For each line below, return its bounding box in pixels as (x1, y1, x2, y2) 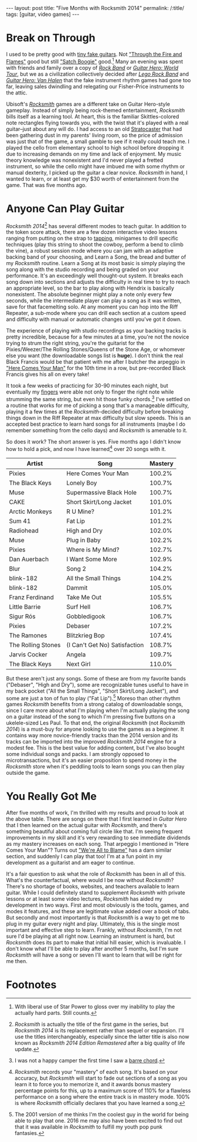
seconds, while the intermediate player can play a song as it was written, (6, 297, 182, 304)
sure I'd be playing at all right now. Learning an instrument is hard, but (6, 933, 175, 940)
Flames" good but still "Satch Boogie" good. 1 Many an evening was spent (6, 57, 184, 65)
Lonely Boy (66, 479, 97, 487)
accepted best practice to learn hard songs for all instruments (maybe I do (6, 421, 186, 428)
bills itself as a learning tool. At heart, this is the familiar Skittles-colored (6, 113, 179, 120)
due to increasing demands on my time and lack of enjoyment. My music (6, 150, 182, 157)
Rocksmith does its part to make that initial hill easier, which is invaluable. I (6, 939, 186, 946)
